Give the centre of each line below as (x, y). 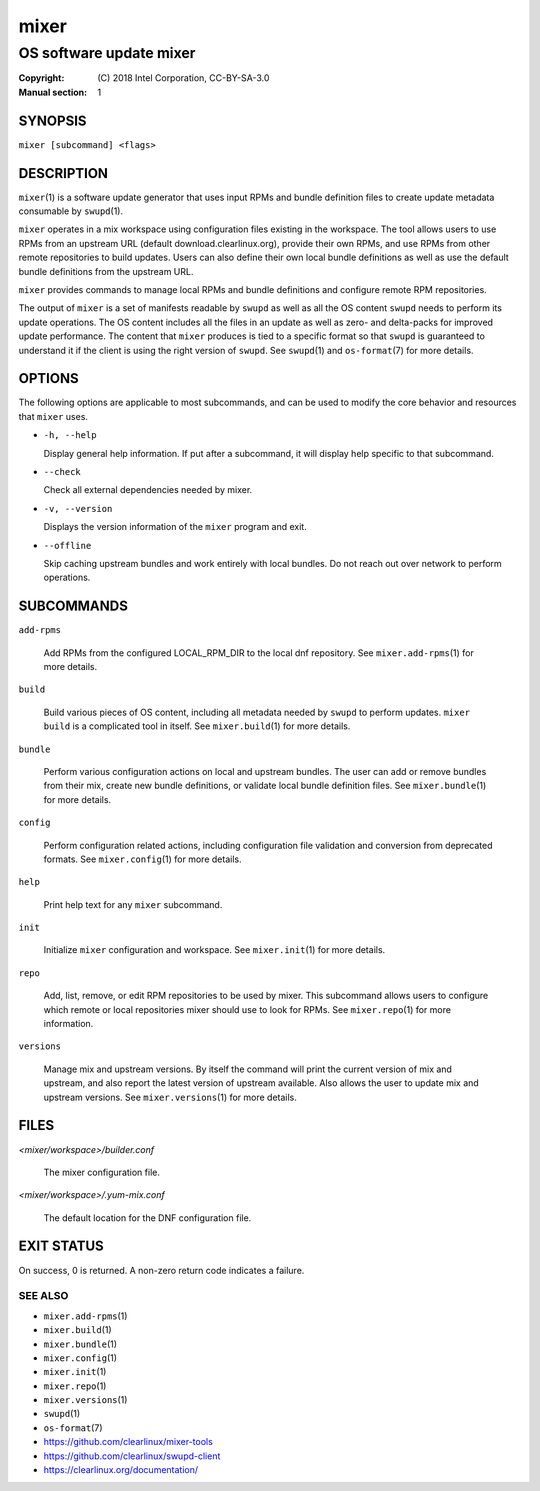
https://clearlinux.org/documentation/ (121, 1470)
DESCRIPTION (63, 173)
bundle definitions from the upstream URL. (106, 271)
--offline (67, 545)
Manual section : (53, 92)
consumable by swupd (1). (71, 211)
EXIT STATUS (61, 1246)
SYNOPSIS (52, 120)
